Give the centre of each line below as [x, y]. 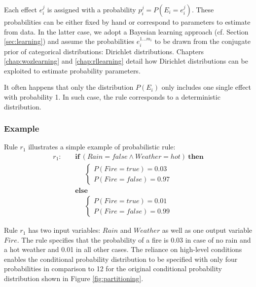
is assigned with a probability [91, 9]
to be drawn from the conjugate [202, 41]
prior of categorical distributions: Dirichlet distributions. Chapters [104, 51]
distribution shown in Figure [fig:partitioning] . [74, 278]
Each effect [21, 9]
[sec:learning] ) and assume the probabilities [69, 41]
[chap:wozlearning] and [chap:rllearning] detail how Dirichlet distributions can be [126, 61]
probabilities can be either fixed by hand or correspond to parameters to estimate [127, 22]
